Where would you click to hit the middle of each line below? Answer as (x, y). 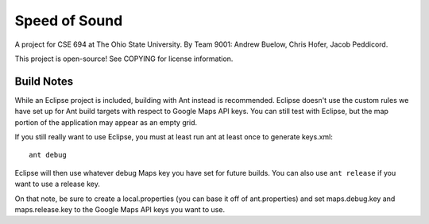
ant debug (48, 155)
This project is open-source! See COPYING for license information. (124, 59)
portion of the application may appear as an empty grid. (106, 122)
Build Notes (44, 81)
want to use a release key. (58, 184)
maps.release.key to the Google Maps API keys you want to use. (120, 209)
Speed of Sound (69, 21)
